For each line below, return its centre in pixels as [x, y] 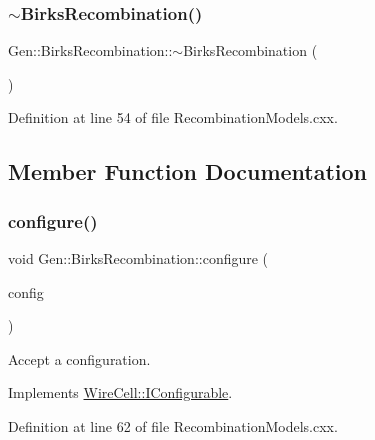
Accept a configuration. [79, 358]
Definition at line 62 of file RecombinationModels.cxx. [173, 425]
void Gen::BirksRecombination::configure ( [138, 258]
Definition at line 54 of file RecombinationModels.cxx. [173, 117]
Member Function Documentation [188, 171]
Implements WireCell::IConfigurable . [120, 392]
